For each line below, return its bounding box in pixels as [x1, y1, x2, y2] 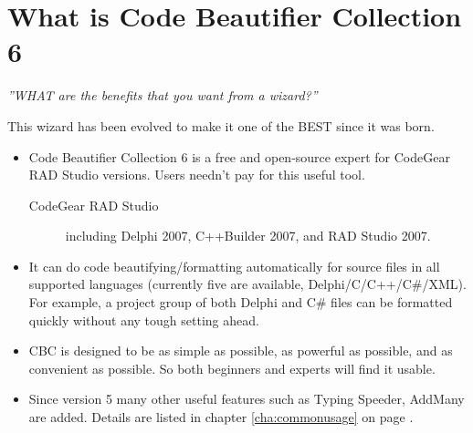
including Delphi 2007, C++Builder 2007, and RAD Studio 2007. [65, 226, 431, 245]
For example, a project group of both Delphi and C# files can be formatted [28, 293, 453, 312]
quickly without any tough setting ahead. [28, 310, 259, 329]
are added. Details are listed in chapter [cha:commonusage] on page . [28, 407, 414, 427]
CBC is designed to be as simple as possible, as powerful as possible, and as [28, 341, 453, 360]
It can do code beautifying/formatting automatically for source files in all [28, 256, 440, 275]
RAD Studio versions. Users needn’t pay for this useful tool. [28, 165, 365, 184]
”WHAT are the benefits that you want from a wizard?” [7, 86, 318, 105]
